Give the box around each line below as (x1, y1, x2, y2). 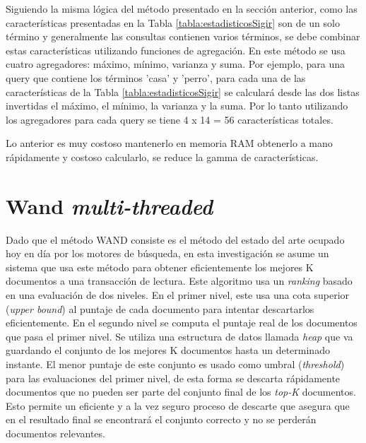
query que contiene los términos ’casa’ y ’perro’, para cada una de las (6, 70, 306, 85)
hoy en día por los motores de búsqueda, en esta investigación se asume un (6, 246, 329, 261)
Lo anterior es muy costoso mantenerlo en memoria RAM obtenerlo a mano (6, 136, 333, 150)
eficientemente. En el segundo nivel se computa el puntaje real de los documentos (6, 315, 358, 330)
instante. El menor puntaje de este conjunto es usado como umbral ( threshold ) (6, 357, 345, 371)
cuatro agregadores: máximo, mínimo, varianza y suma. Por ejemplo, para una (6, 57, 346, 71)
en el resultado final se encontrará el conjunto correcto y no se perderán (6, 412, 317, 427)
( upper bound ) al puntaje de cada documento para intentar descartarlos (6, 301, 314, 316)
